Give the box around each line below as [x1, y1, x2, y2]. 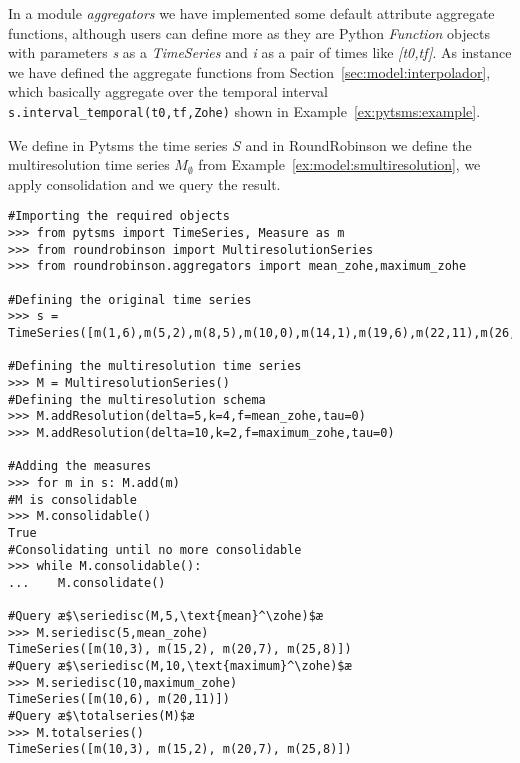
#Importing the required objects [8, 209, 230, 224]
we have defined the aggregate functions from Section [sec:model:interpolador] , [8, 61, 491, 82]
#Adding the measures [8, 459, 152, 474]
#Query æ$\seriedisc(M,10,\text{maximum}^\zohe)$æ [8, 659, 352, 674]
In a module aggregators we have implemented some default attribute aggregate [8, 3, 495, 23]
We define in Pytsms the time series [8, 134, 228, 155]
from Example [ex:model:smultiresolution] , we [198, 154, 481, 175]
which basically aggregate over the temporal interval [8, 81, 328, 102]
